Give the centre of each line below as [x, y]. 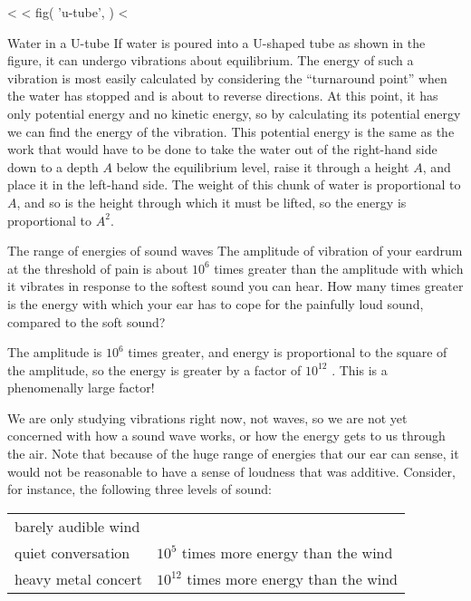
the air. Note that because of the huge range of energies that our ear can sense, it [233, 454]
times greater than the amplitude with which [339, 268]
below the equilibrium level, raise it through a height [263, 166]
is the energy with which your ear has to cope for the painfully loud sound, [216, 303]
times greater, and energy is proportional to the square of [288, 352]
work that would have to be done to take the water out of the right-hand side [222, 149]
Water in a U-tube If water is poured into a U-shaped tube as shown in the [216, 42]
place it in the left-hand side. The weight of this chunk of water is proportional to [234, 184]
